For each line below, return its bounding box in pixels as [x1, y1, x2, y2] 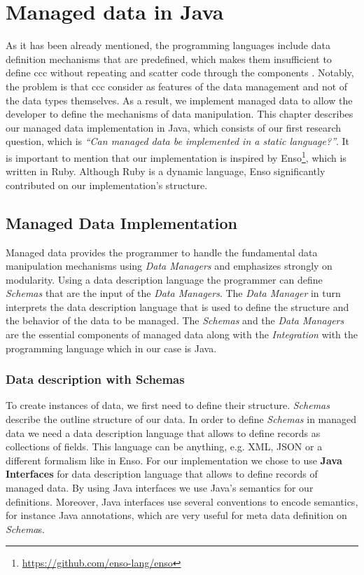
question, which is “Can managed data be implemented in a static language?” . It [6, 134, 350, 148]
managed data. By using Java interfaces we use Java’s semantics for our [6, 480, 314, 495]
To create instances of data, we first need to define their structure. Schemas [6, 398, 330, 413]
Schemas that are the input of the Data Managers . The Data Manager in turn [6, 286, 341, 300]
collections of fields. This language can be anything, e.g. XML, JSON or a [6, 439, 323, 454]
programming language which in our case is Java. [6, 340, 217, 355]
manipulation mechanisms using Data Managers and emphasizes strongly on [6, 258, 332, 273]
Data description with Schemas [6, 370, 185, 388]
